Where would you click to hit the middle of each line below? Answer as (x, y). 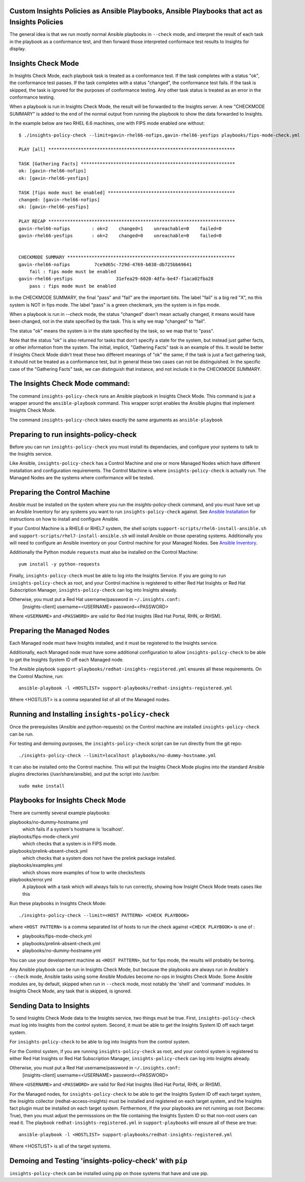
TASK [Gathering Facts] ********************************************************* (127, 164)
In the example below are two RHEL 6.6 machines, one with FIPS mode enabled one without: (107, 123)
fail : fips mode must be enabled (73, 271)
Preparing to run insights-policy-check (73, 434)
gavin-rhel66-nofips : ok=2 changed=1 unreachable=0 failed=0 (120, 228)
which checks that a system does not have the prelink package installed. (99, 858)
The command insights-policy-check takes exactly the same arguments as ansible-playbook (116, 420)
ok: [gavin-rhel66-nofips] (53, 171)
